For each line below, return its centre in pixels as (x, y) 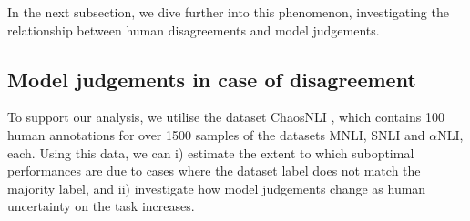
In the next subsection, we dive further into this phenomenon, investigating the (228, 12)
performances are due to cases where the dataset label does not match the (214, 171)
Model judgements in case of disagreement (212, 79)
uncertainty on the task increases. (101, 206)
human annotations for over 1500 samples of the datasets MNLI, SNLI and (216, 134)
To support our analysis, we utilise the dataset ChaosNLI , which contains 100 (226, 117)
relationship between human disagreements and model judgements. (194, 30)
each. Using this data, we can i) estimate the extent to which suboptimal (211, 152)
